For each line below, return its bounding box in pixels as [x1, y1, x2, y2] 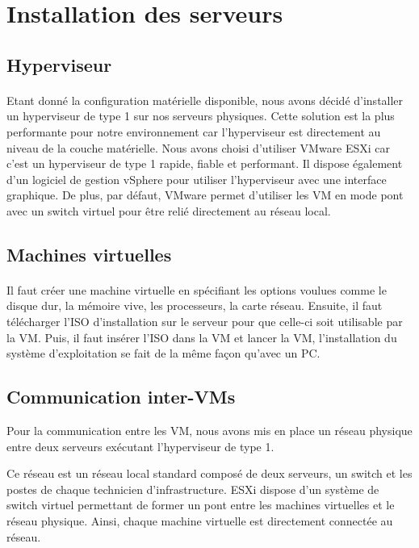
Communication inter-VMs [6, 384, 236, 409]
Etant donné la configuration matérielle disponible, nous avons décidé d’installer [6, 91, 404, 108]
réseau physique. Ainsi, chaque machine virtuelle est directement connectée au [6, 512, 393, 529]
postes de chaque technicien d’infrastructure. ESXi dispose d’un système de [6, 480, 379, 497]
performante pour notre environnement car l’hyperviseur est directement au [6, 123, 381, 140]
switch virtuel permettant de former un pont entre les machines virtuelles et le [6, 496, 395, 513]
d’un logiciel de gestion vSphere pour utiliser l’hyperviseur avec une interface [6, 170, 387, 187]
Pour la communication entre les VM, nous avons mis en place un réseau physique [6, 422, 413, 439]
